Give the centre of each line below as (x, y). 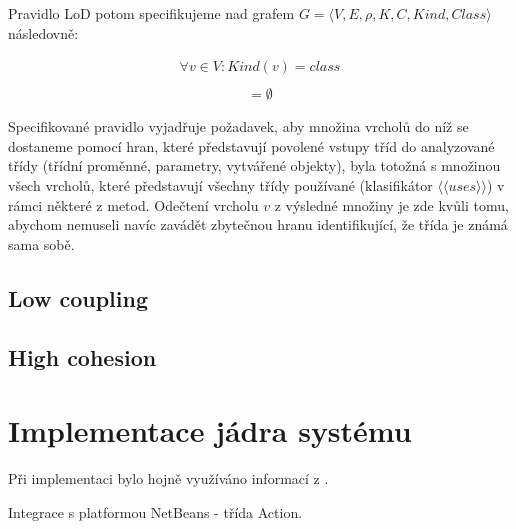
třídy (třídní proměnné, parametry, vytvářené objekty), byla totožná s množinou (254, 165)
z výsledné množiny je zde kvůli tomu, (391, 204)
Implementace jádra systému (210, 430)
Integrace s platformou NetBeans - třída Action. (155, 511)
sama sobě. (41, 243)
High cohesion (82, 356)
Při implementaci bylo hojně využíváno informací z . (168, 478)
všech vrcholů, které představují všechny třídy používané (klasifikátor (220, 185)
